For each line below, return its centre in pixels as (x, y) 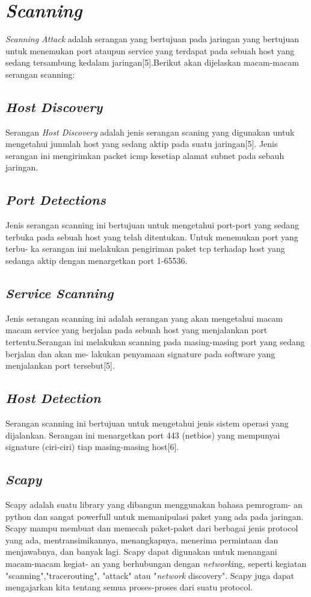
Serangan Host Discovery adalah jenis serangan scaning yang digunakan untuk (150, 132)
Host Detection (53, 398)
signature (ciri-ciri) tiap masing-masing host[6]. (92, 447)
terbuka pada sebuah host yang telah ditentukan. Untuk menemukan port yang (152, 236)
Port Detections (56, 200)
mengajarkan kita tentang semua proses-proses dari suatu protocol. (129, 587)
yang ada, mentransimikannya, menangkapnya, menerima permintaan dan (142, 539)
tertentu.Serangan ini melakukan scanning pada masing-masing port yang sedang (155, 342)
